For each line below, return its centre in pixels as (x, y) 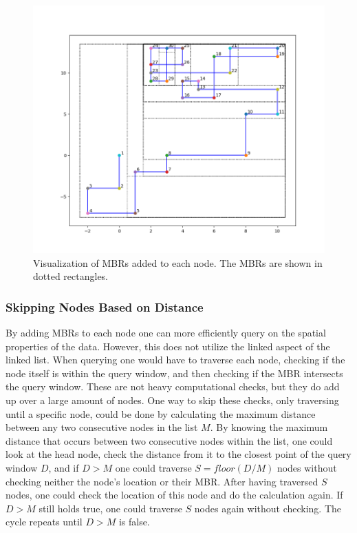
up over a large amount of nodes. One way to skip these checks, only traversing (172, 400)
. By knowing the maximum (269, 427)
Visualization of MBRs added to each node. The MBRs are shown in (178, 262)
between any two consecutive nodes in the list (102, 427)
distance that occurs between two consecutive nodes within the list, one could (169, 440)
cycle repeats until (44, 522)
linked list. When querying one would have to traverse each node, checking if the (175, 360)
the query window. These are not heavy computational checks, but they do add (173, 386)
